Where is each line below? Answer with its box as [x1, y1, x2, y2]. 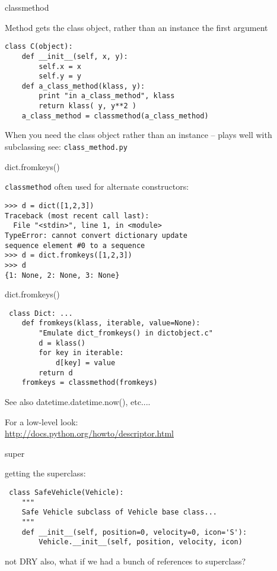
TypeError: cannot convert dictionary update [5, 231, 187, 240]
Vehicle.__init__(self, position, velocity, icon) [39, 538, 243, 547]
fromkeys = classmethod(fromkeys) [21, 378, 158, 387]
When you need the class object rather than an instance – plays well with [5, 128, 272, 141]
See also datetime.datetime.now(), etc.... [5, 396, 151, 408]
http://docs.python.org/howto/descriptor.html [5, 427, 174, 440]
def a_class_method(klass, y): [21, 81, 145, 90]
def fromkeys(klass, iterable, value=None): [21, 319, 200, 328]
